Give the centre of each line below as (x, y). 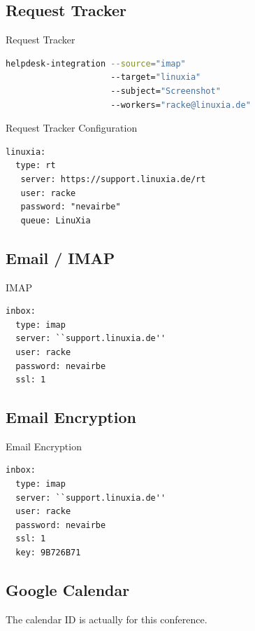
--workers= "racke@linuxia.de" (181, 105)
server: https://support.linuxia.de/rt (113, 179)
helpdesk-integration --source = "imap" (96, 63)
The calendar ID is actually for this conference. (107, 619)
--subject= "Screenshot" (166, 91)
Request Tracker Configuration (72, 128)
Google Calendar (68, 590)
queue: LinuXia (56, 220)
